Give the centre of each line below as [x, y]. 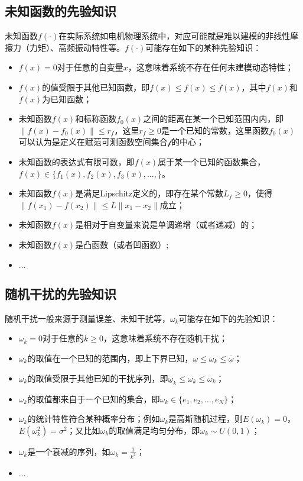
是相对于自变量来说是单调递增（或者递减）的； [166, 225]
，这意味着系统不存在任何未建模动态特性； [211, 67]
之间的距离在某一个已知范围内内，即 [214, 119]
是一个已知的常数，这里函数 [215, 130]
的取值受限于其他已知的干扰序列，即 [98, 378]
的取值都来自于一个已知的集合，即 [94, 398]
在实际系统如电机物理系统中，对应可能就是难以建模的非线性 [175, 36]
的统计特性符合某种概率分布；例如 [94, 419]
